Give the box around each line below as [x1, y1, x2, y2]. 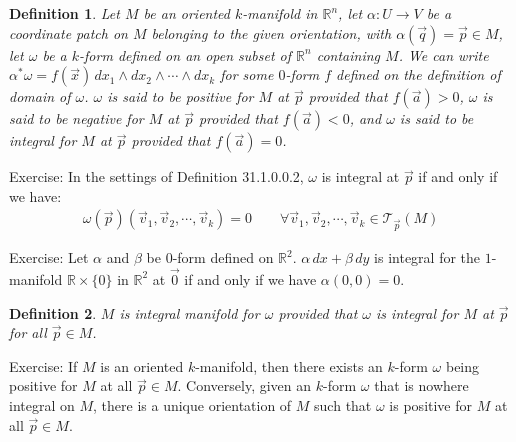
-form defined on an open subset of [79, 44, 292, 65]
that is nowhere [374, 375, 469, 396]
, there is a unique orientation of [93, 394, 292, 415]
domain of [9, 86, 71, 107]
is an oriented [100, 355, 184, 376]
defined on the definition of [336, 64, 501, 85]
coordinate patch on [9, 22, 128, 43]
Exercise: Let [9, 247, 89, 268]
